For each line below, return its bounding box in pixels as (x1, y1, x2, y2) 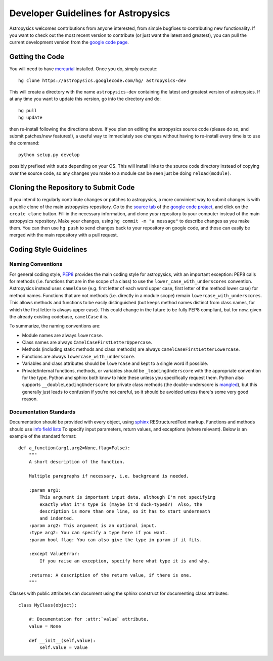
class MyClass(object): (18, 602, 77, 608)
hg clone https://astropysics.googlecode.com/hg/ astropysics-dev (18, 77, 187, 83)
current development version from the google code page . (9, 39, 129, 45)
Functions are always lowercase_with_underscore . (22, 353, 135, 359)
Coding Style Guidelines (9, 245, 87, 254)
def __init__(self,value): (28, 637, 96, 643)
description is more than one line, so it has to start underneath (39, 508, 210, 514)
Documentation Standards (9, 408, 76, 415)
